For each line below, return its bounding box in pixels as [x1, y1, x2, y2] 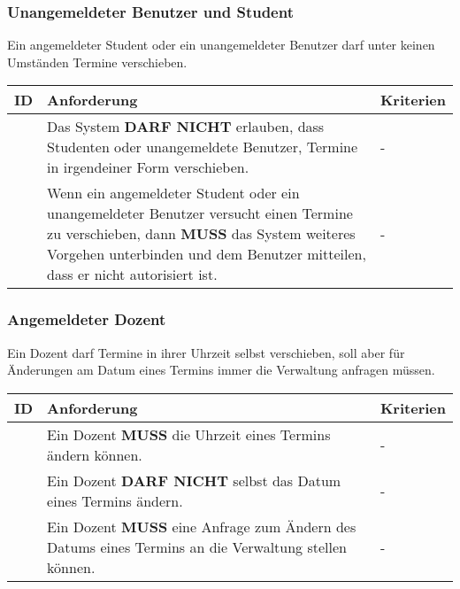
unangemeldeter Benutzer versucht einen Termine [47, 203, 353, 224]
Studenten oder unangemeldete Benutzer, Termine [47, 136, 358, 158]
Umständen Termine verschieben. [7, 52, 188, 71]
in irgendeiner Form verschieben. [47, 157, 249, 178]
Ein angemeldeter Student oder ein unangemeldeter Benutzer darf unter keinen [7, 35, 435, 54]
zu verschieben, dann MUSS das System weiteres [47, 223, 356, 244]
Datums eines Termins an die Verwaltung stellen [47, 536, 347, 557]
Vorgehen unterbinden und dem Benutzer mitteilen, [47, 244, 366, 265]
